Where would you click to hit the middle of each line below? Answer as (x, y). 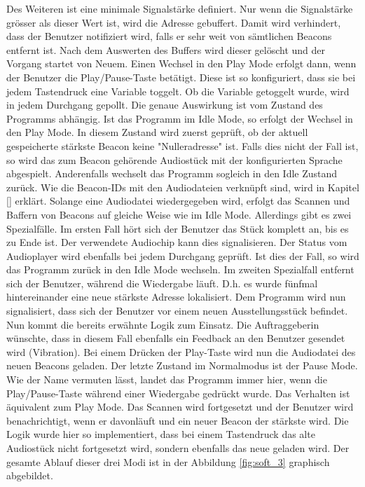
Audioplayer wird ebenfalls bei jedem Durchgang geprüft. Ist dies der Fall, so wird (183, 255)
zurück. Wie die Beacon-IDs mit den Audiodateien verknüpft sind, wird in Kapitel (183, 187)
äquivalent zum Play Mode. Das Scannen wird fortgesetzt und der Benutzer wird (180, 407)
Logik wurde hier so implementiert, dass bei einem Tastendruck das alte (161, 434)
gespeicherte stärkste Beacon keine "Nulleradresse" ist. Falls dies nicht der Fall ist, (182, 145)
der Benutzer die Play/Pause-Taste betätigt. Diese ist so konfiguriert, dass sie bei (181, 77)
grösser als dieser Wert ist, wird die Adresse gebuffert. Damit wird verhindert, (174, 22)
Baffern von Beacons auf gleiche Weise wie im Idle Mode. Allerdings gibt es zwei (179, 214)
